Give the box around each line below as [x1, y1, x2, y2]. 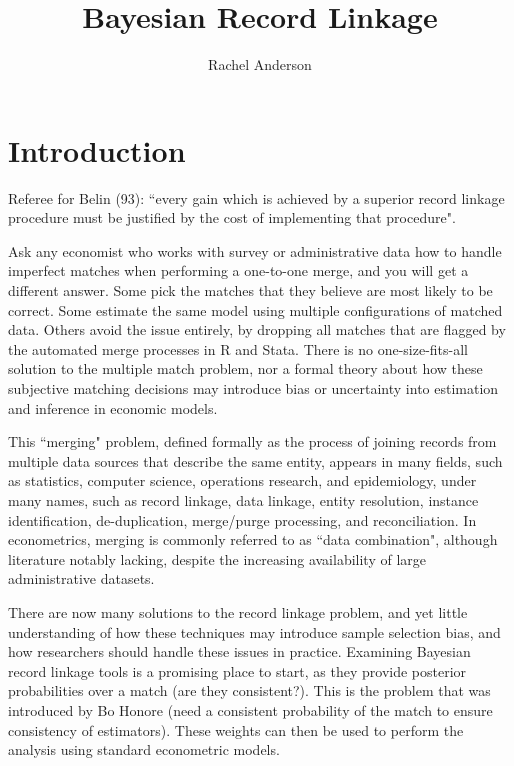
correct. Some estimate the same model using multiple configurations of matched [8, 299, 503, 320]
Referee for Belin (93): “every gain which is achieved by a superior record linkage [8, 187, 505, 208]
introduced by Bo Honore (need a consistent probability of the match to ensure [8, 699, 493, 720]
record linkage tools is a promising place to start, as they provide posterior [8, 660, 467, 681]
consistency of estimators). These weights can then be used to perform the [8, 719, 464, 740]
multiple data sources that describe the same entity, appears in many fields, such [8, 450, 503, 471]
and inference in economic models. [8, 397, 218, 418]
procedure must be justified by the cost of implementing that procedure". [8, 207, 456, 228]
